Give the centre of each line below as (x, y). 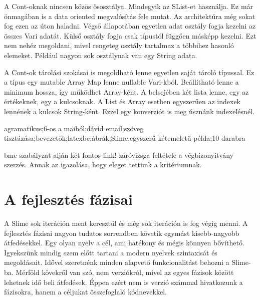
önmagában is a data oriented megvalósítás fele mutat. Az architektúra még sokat (130, 16)
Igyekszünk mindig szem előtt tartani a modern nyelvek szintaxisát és (111, 252)
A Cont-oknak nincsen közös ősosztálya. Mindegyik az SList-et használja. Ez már (129, 6)
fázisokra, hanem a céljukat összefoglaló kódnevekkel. (85, 292)
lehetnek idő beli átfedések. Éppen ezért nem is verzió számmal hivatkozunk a (123, 282)
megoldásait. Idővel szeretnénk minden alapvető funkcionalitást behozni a (117, 262)
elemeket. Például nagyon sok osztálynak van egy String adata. (101, 55)
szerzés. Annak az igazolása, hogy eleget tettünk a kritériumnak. (103, 165)
